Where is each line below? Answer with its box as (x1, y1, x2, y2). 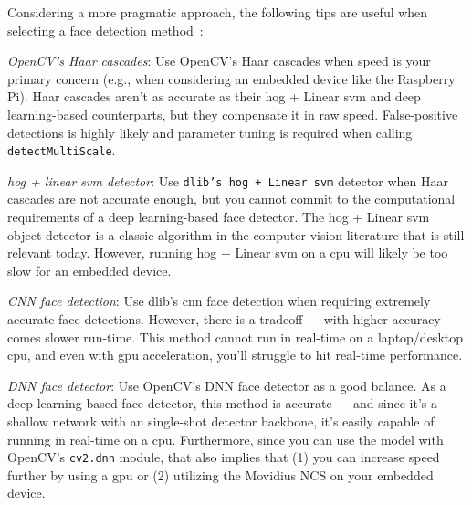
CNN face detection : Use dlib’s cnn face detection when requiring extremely (7, 291, 431, 310)
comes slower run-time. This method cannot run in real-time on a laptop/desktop (7, 327, 463, 346)
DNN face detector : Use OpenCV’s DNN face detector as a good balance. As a (7, 375, 446, 395)
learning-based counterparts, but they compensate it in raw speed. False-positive (7, 104, 458, 123)
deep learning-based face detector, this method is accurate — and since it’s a (7, 394, 438, 413)
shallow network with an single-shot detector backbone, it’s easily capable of (7, 412, 435, 430)
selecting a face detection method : (7, 20, 204, 39)
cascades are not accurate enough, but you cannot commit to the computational (7, 189, 456, 208)
